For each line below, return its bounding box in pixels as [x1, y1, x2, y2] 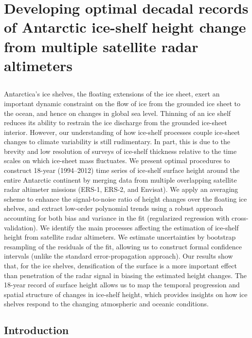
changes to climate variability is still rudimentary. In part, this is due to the [4, 136, 230, 147]
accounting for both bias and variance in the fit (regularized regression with [4, 213, 230, 223]
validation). [4, 222, 38, 232]
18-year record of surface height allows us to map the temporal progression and [4, 280, 240, 290]
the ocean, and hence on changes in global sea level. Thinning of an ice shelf [4, 108, 231, 118]
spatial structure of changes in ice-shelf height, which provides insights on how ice [4, 289, 248, 299]
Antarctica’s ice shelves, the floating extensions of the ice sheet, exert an [4, 89, 220, 99]
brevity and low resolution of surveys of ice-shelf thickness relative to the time [4, 146, 237, 156]
